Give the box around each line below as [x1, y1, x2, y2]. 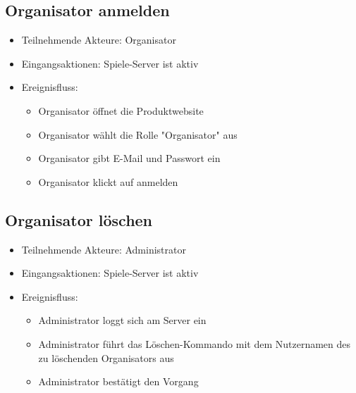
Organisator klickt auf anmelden [38, 174, 178, 189]
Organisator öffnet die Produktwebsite [38, 103, 204, 118]
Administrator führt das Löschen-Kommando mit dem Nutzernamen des [38, 336, 351, 351]
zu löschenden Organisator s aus [38, 350, 174, 365]
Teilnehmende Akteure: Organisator [21, 32, 176, 47]
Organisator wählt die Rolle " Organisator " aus [38, 127, 238, 142]
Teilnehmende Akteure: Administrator [21, 242, 186, 256]
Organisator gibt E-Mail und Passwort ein [38, 151, 221, 166]
